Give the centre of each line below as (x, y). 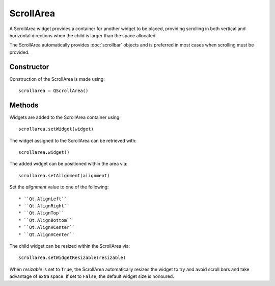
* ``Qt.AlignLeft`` (43, 199)
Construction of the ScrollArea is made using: (57, 79)
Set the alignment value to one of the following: (59, 187)
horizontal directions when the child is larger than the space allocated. (83, 35)
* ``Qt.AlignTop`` (42, 213)
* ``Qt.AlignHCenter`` (47, 228)
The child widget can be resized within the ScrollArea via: (70, 246)
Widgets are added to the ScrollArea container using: (65, 117)
